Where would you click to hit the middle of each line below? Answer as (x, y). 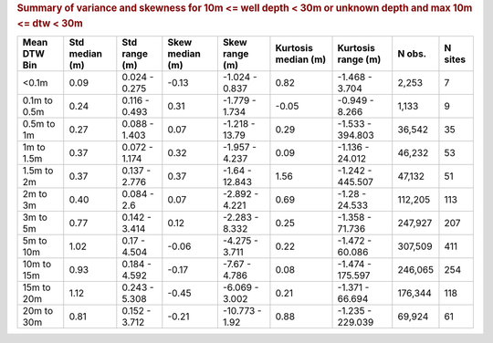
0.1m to (38, 100)
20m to (38, 311)
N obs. (412, 54)
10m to (37, 265)
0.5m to (39, 124)
